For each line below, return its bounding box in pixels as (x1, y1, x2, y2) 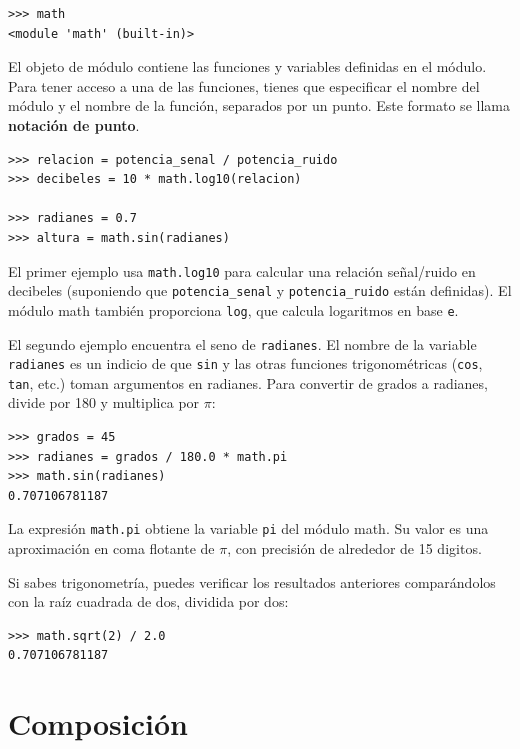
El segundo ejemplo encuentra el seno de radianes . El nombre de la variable (8, 333, 477, 354)
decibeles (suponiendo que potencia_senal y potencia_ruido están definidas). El (8, 280, 512, 301)
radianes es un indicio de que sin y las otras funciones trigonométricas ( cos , (8, 353, 483, 374)
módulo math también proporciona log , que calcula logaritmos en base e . (8, 299, 459, 320)
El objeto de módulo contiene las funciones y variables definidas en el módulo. (8, 56, 487, 77)
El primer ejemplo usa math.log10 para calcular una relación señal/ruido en (8, 260, 476, 281)
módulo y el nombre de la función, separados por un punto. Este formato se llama (8, 95, 510, 116)
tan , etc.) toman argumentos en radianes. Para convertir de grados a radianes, (8, 372, 488, 393)
